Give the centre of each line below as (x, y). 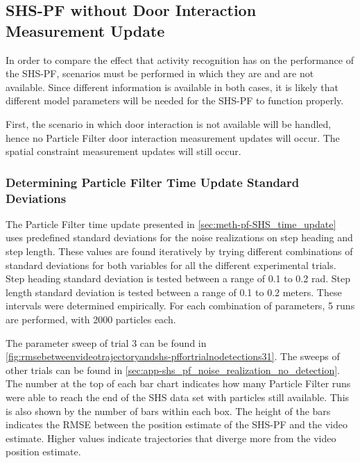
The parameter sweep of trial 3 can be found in (106, 342)
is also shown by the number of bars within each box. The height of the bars (168, 411)
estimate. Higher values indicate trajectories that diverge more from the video (171, 438)
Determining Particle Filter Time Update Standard (153, 182)
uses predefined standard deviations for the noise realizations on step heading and (179, 237)
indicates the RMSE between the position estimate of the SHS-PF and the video (177, 424)
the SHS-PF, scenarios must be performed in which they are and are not (160, 73)
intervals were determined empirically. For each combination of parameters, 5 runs (180, 306)
